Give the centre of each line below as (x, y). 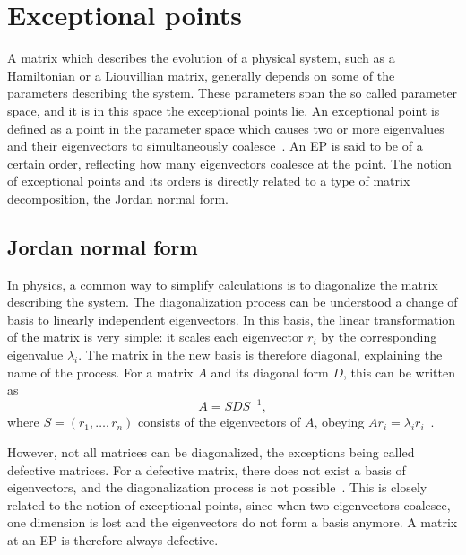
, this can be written (399, 372)
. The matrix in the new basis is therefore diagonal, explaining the (260, 355)
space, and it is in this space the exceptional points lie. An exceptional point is (224, 110)
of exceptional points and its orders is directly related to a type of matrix (209, 181)
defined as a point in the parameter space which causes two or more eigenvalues (226, 128)
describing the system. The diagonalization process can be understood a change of (233, 302)
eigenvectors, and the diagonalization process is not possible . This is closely (217, 487)
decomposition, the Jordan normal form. (118, 198)
